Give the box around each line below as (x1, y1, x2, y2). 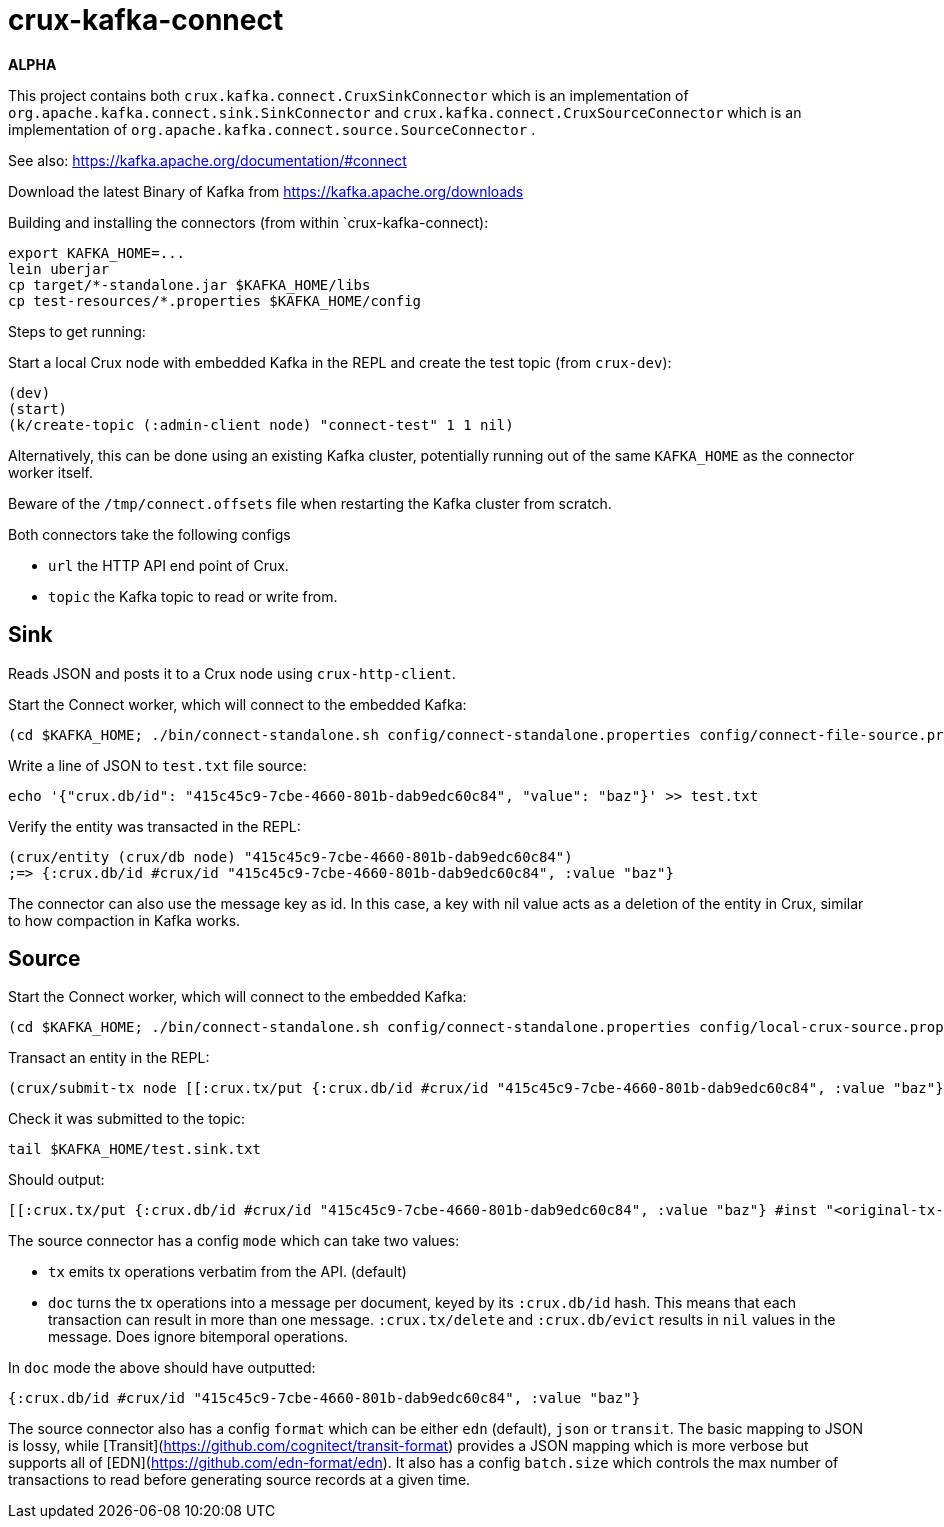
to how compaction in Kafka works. (8, 911, 241, 929)
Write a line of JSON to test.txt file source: (8, 756, 307, 774)
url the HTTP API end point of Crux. (48, 556, 289, 574)
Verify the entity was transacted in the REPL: (8, 817, 301, 835)
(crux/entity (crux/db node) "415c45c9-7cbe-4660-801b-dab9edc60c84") (8, 848, 573, 865)
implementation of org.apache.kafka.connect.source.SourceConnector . (8, 120, 536, 138)
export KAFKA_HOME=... (8, 244, 186, 261)
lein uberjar (8, 260, 110, 277)
